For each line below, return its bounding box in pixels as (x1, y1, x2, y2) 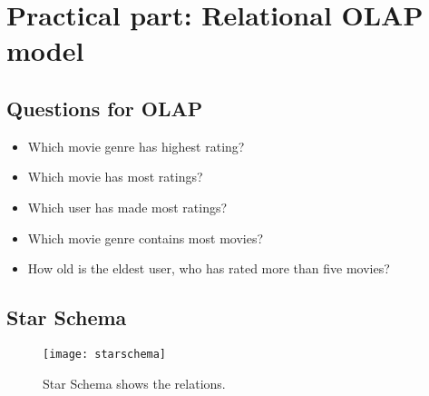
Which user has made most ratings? (27, 197, 228, 216)
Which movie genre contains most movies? (27, 228, 264, 247)
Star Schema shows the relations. (43, 373, 226, 392)
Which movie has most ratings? (27, 167, 203, 186)
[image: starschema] (43, 347, 167, 361)
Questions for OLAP (6, 94, 203, 122)
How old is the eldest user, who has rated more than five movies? (27, 259, 390, 278)
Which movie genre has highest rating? (27, 136, 245, 155)
